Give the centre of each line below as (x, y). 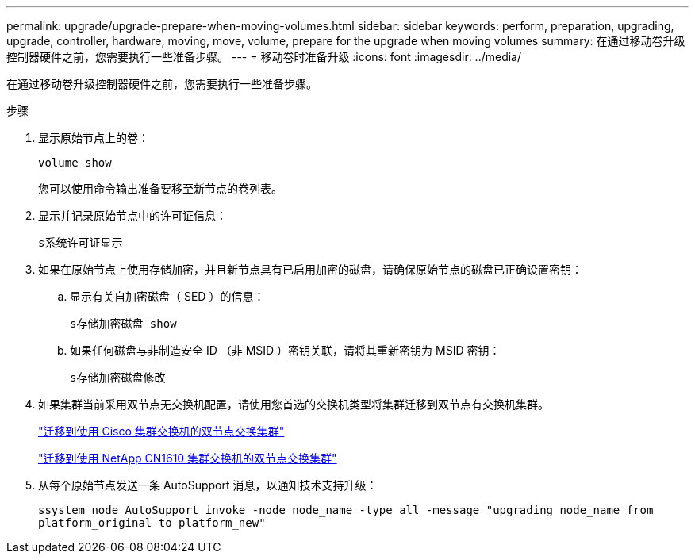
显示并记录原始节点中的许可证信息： (132, 215)
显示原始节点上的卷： (94, 138)
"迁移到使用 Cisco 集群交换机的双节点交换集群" (161, 431)
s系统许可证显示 (81, 243)
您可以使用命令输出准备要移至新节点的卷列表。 (160, 188)
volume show (75, 163)
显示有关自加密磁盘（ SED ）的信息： (167, 296)
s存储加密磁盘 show (123, 324)
